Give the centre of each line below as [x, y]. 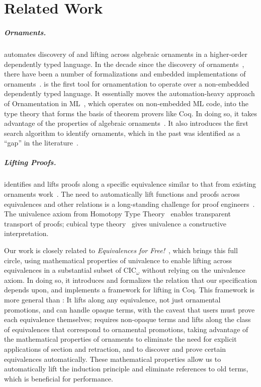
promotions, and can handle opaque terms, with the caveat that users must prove [129, 309]
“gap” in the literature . [41, 143]
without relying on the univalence [194, 270]
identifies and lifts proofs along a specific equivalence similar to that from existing [130, 184]
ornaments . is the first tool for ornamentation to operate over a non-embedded [127, 83]
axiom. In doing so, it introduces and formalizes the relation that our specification [130, 280]
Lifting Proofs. [30, 162]
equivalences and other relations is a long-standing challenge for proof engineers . [129, 204]
